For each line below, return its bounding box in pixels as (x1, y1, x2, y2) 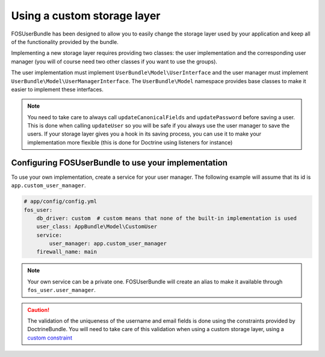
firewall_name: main (36, 249, 97, 255)
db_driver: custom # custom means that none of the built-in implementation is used (36, 214, 297, 222)
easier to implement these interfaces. (11, 85, 104, 93)
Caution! (27, 306, 50, 313)
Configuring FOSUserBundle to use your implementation (11, 157, 228, 168)
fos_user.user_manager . (27, 287, 96, 294)
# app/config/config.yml (23, 198, 97, 205)
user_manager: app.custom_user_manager (49, 240, 167, 247)
